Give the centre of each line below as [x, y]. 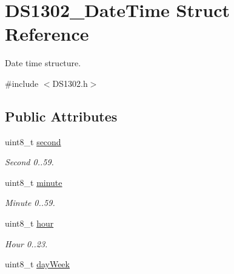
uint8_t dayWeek [37, 264]
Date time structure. [43, 63]
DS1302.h [70, 83]
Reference [47, 34]
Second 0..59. [29, 162]
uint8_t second [33, 141]
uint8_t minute [34, 182]
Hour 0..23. [26, 243]
